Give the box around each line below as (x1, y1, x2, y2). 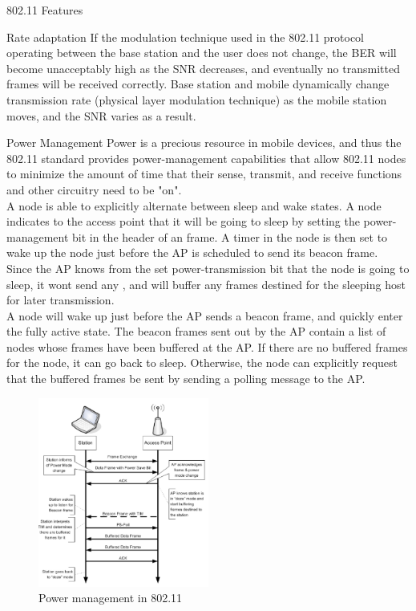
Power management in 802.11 (38, 589, 183, 606)
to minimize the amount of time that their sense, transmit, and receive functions (6, 165, 402, 182)
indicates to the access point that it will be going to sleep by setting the (6, 213, 360, 230)
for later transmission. (6, 291, 115, 308)
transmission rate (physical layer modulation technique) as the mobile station (6, 91, 387, 108)
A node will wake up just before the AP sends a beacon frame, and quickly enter (6, 307, 403, 324)
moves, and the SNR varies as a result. (6, 107, 196, 124)
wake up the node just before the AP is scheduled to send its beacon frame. (6, 244, 378, 261)
